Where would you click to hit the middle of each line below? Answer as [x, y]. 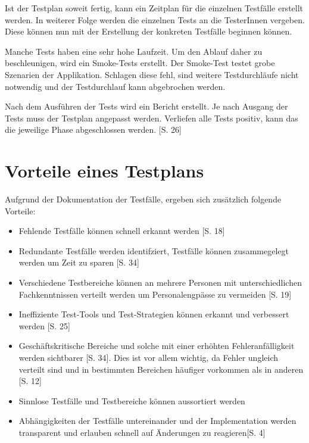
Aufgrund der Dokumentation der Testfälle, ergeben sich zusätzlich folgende [143, 199]
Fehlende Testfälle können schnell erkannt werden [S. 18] [122, 231]
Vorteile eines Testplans [104, 171]
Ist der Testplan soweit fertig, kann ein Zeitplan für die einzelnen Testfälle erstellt [154, 8]
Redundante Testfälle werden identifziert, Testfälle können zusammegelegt [154, 250]
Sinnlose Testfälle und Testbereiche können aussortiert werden [132, 400]
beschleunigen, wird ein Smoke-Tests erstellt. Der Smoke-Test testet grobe [140, 63]
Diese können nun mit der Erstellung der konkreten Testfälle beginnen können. [149, 31]
